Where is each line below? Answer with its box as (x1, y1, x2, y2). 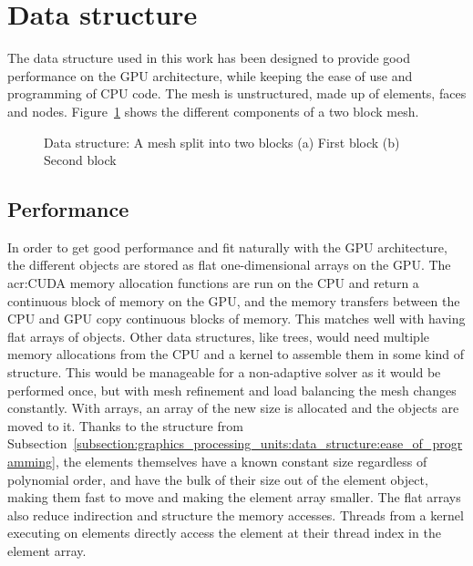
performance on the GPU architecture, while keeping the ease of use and (7, 66, 413, 85)
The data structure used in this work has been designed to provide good (7, 48, 410, 67)
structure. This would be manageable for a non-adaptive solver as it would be (7, 363, 441, 382)
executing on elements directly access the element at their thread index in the (7, 523, 441, 542)
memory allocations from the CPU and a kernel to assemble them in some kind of (7, 345, 465, 364)
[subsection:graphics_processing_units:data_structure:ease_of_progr (73, 434, 463, 453)
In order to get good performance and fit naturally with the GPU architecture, (7, 237, 447, 256)
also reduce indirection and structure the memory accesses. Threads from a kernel (7, 505, 464, 524)
